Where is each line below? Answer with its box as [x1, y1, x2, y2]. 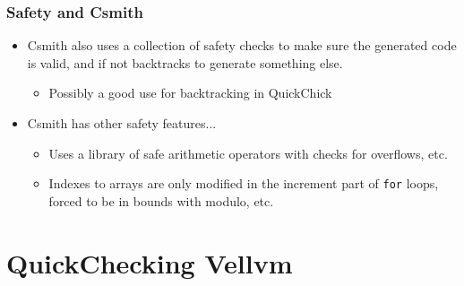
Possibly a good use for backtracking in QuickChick [48, 83, 332, 102]
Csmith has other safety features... [27, 114, 217, 132]
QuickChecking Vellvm [6, 244, 293, 281]
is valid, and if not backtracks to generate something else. [27, 53, 343, 72]
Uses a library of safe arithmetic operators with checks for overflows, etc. [48, 143, 448, 162]
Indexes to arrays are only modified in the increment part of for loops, [48, 174, 439, 193]
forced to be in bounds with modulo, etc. [48, 191, 274, 210]
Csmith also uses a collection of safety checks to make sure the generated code [27, 36, 457, 55]
